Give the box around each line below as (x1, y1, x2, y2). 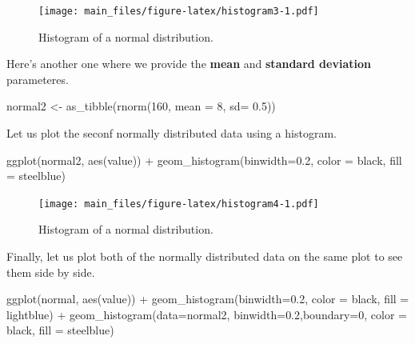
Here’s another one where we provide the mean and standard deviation (6, 55, 371, 72)
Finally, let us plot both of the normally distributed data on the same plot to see (6, 248, 403, 265)
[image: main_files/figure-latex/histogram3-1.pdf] (38, 6, 319, 17)
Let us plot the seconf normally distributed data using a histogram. (6, 125, 337, 142)
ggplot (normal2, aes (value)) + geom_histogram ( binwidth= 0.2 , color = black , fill (6, 151, 402, 168)
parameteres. (6, 70, 69, 87)
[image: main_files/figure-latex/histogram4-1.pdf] (38, 198, 319, 210)
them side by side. (6, 263, 95, 280)
